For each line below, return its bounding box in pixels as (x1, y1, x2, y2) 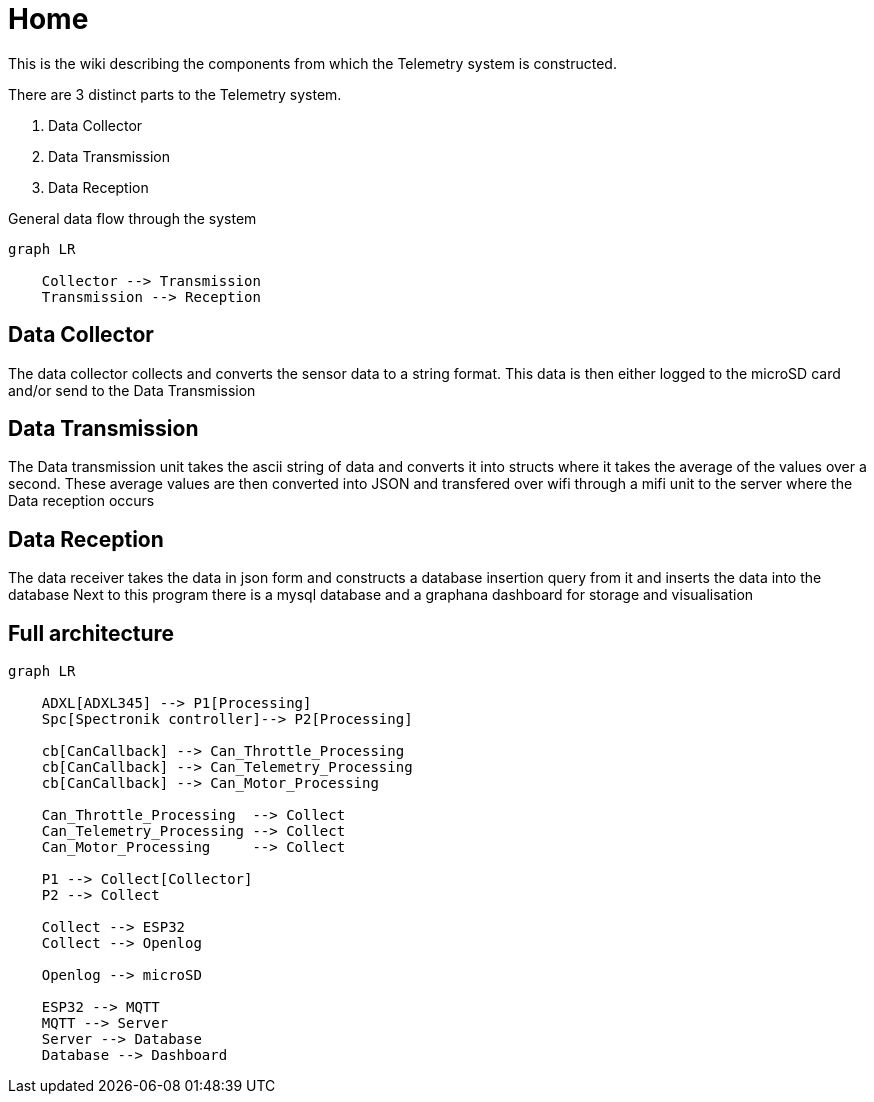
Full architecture (8, 620, 175, 646)
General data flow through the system (8, 209, 257, 227)
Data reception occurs (8, 492, 155, 510)
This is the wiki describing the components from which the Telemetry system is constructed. (8, 54, 617, 72)
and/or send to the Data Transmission (8, 381, 256, 399)
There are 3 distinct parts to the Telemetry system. (8, 85, 342, 103)
